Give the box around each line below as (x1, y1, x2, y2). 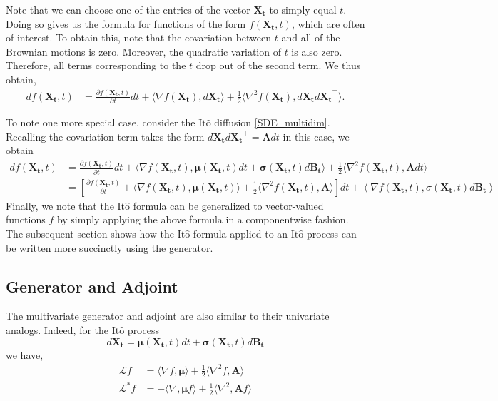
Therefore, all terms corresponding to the (6, 58, 186, 73)
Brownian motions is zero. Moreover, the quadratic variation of (6, 44, 281, 59)
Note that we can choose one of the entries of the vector (6, 2, 250, 16)
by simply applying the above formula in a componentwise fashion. (56, 212, 349, 227)
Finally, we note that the (6, 198, 114, 213)
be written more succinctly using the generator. (6, 240, 213, 255)
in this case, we (283, 128, 350, 143)
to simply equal (269, 2, 337, 16)
